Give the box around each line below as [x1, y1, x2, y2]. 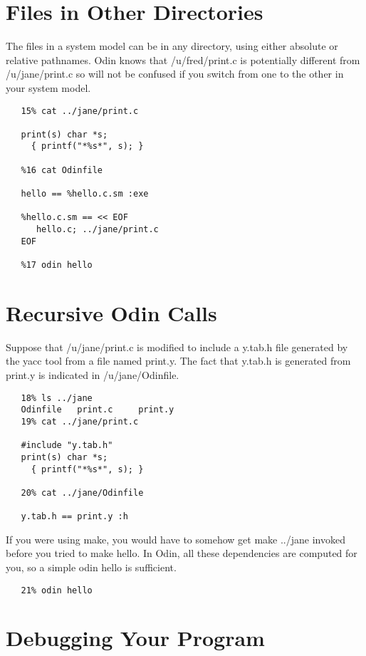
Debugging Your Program [6, 623, 265, 652]
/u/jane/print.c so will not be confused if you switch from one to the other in [6, 66, 344, 81]
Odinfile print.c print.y [21, 405, 174, 415]
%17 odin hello [21, 260, 93, 271]
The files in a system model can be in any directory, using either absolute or [6, 38, 338, 53]
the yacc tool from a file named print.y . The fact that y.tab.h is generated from [6, 353, 351, 368]
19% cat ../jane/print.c [21, 416, 139, 427]
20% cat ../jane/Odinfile [21, 487, 144, 498]
